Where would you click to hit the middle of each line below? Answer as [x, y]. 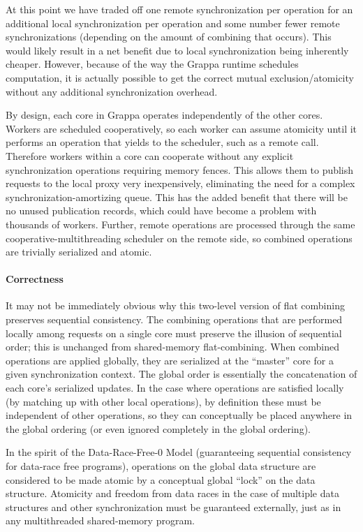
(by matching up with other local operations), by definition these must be [163, 401]
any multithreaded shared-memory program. [100, 520]
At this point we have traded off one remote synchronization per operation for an [179, 9]
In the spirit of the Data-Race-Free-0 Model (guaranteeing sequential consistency [179, 452]
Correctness [35, 279]
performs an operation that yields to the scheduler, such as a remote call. [162, 142]
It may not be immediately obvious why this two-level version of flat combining [175, 305]
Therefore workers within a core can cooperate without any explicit [150, 155]
